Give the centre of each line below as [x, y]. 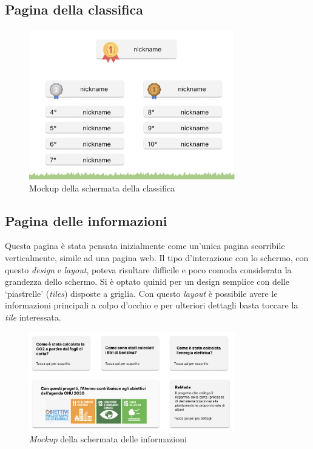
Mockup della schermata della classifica [102, 188]
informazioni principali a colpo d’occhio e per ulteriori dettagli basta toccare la [152, 305]
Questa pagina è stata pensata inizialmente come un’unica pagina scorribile [145, 246]
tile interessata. [33, 317]
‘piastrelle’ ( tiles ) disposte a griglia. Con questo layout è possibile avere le [141, 293]
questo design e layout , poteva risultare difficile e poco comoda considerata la [148, 269]
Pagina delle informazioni [86, 220]
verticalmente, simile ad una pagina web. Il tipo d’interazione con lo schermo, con [157, 257]
